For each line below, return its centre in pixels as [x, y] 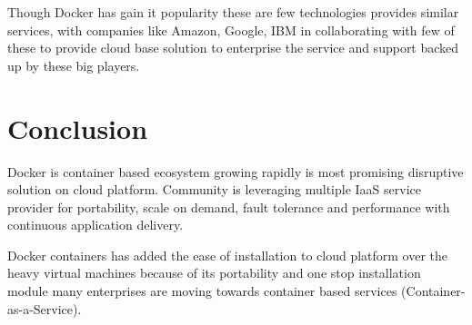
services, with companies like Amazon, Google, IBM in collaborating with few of [231, 30]
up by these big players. [74, 65]
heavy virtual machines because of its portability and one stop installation [214, 273]
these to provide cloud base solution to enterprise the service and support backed [233, 48]
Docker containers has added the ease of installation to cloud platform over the [228, 255]
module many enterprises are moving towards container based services [202, 291]
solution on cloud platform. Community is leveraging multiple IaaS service [214, 189]
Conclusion [78, 128]
